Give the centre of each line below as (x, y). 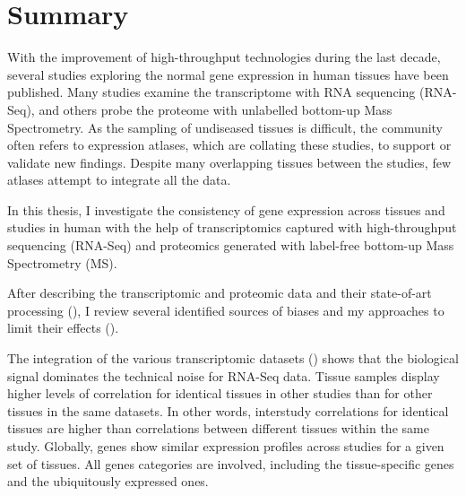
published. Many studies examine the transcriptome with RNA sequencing (211, 92)
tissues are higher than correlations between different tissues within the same (218, 428)
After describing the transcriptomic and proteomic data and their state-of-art (220, 293)
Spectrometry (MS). (62, 262)
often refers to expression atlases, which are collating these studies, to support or (229, 145)
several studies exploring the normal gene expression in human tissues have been (228, 74)
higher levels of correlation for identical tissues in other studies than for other (220, 393)
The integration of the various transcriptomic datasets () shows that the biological (233, 358)
